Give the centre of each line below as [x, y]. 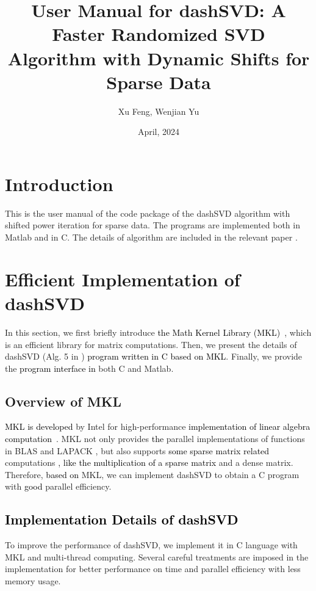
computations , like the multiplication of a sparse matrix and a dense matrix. [149, 462]
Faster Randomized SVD [159, 34]
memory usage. [33, 581]
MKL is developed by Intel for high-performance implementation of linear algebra [158, 426]
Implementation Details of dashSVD [122, 519]
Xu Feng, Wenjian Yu [159, 111]
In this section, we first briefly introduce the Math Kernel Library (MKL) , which [158, 332]
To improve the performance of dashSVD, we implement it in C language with [151, 545]
